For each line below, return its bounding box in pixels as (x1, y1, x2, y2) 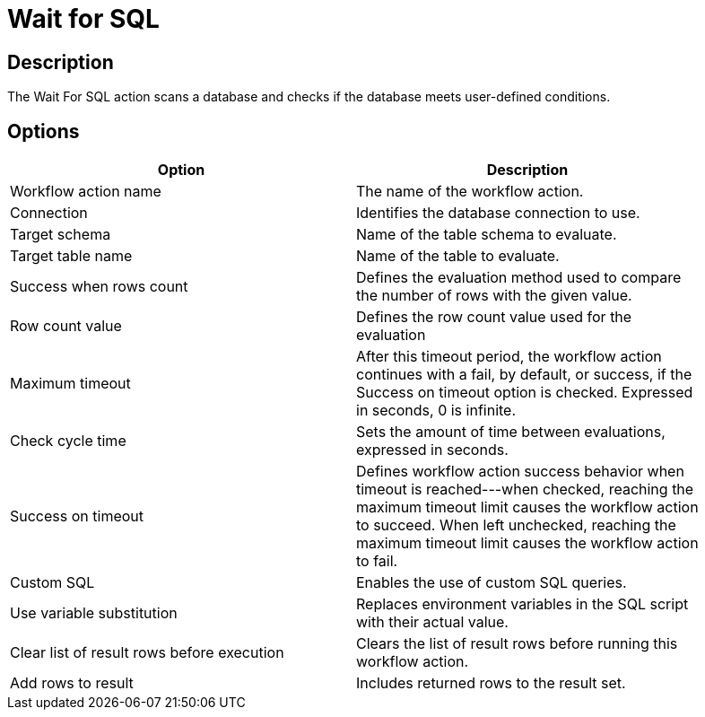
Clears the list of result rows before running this (356, 634, 678, 653)
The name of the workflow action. (356, 182, 584, 201)
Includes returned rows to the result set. (356, 674, 626, 693)
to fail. (356, 552, 398, 571)
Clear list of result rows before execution (10, 643, 284, 662)
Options (7, 119, 80, 143)
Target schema (10, 225, 111, 244)
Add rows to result (10, 674, 134, 693)
